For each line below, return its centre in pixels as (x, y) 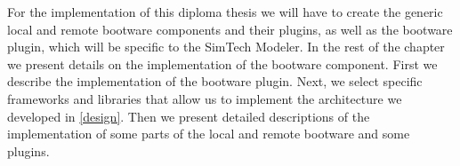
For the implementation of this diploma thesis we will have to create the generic (225, 12)
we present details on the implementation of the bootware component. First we (222, 63)
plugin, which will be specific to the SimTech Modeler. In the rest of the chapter (226, 47)
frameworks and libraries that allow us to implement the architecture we (205, 98)
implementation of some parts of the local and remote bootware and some (209, 134)
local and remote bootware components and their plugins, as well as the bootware (230, 29)
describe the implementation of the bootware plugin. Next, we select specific (215, 81)
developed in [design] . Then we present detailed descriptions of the (189, 116)
